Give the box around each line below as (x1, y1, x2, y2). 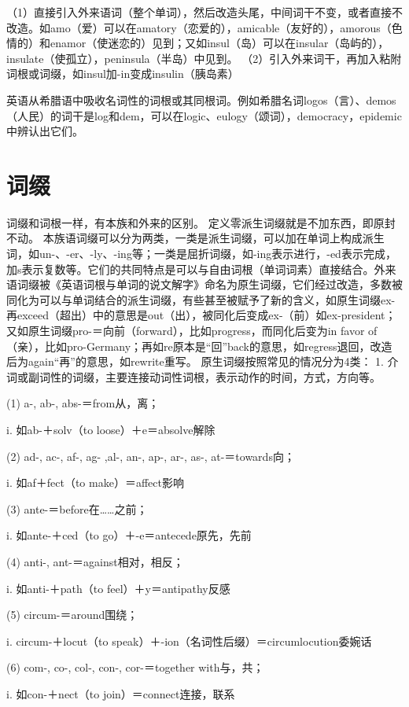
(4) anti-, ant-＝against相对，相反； (6, 553, 184, 569)
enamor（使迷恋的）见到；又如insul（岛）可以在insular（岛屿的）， (50, 35, 389, 51)
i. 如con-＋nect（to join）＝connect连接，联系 (6, 685, 235, 701)
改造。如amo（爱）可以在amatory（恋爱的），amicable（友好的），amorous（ (6, 19, 392, 35)
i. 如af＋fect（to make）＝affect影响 (6, 474, 184, 491)
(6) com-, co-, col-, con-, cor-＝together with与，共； (6, 659, 264, 676)
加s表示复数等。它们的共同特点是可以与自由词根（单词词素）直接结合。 (6, 260, 374, 277)
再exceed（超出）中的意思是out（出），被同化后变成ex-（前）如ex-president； (6, 307, 396, 323)
